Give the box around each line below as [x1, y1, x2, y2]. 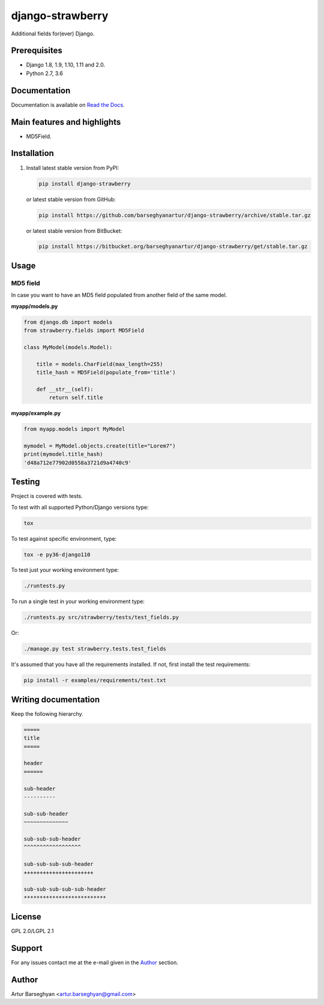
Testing [11, 477, 40, 487]
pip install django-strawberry [38, 180, 131, 187]
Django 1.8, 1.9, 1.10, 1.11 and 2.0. [26, 61, 106, 68]
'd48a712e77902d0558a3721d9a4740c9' [23, 459, 132, 466]
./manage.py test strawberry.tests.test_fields [23, 646, 166, 652]
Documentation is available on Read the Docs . [11, 101, 125, 108]
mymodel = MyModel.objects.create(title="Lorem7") [23, 442, 176, 449]
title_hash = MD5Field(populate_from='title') [36, 369, 176, 376]
